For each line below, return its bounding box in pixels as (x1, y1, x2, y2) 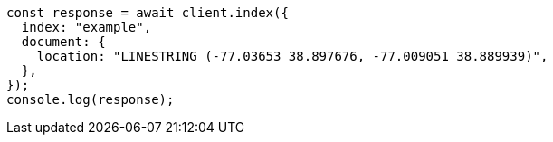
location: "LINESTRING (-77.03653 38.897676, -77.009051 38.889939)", (36, 49, 548, 63)
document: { (21, 34, 106, 49)
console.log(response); (6, 92, 175, 107)
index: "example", (21, 20, 152, 34)
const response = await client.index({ (6, 5, 289, 20)
